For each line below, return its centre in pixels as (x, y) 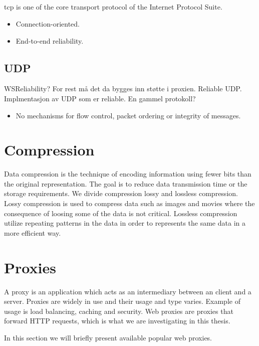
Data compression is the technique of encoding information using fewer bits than (128, 174)
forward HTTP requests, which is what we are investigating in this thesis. (117, 321)
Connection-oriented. (48, 23)
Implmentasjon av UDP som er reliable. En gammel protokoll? (100, 98)
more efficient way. (33, 232)
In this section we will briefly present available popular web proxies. (108, 337)
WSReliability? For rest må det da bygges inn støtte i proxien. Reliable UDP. (123, 89)
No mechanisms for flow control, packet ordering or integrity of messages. (128, 115)
